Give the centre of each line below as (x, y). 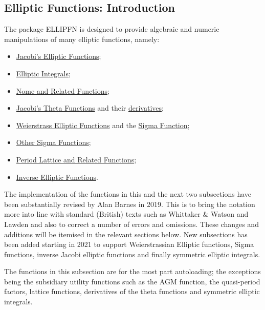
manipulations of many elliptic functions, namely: (82, 39)
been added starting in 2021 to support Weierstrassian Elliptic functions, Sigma (129, 244)
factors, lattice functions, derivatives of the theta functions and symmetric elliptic (132, 291)
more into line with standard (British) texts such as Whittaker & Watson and (126, 214)
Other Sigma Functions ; (53, 142)
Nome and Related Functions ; (63, 90)
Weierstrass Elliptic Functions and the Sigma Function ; (103, 125)
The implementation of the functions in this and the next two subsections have (128, 194)
